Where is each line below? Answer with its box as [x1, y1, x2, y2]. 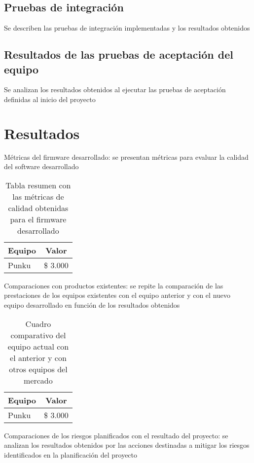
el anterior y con [10, 352, 67, 363]
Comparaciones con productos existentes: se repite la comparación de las [4, 280, 223, 290]
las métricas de [12, 190, 64, 202]
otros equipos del [9, 363, 68, 375]
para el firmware [10, 213, 67, 225]
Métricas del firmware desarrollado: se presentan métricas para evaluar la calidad [4, 151, 249, 162]
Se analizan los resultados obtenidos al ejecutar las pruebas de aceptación [4, 84, 226, 95]
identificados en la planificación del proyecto [4, 449, 138, 460]
